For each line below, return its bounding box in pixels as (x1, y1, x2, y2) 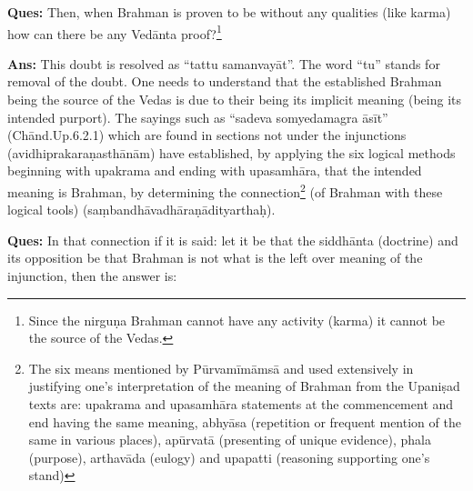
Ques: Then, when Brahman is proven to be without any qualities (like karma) (7, 3, 451, 21)
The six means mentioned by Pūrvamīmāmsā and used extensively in (28, 358, 414, 377)
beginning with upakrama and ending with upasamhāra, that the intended (7, 161, 422, 180)
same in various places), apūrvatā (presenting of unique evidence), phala (28, 430, 432, 449)
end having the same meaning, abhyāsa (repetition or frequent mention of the (28, 412, 461, 431)
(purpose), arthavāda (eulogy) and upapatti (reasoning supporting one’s (28, 447, 430, 466)
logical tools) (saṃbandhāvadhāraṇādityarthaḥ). (7, 200, 276, 219)
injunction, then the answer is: (7, 266, 177, 286)
